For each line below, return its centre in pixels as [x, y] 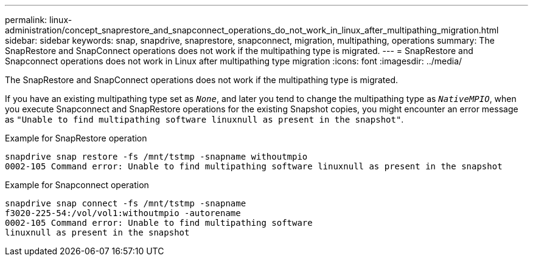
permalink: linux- [39, 20]
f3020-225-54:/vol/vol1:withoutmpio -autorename [123, 213]
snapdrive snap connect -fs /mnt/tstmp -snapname [126, 203]
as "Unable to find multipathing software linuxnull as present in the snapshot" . [204, 119]
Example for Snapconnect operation [77, 185]
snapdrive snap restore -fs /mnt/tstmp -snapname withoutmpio [156, 157]
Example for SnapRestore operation [76, 138]
